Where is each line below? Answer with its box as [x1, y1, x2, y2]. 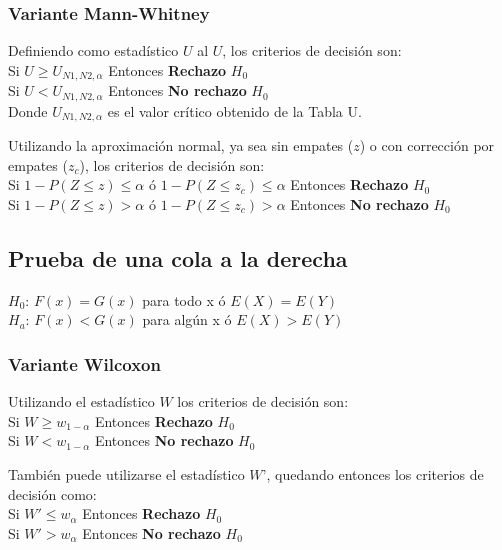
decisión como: [8, 483, 97, 504]
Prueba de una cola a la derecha [8, 242, 348, 273]
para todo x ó [142, 289, 226, 310]
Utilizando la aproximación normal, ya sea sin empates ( [8, 135, 354, 156]
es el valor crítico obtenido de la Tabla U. [107, 100, 362, 121]
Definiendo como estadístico [8, 40, 179, 61]
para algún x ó [142, 309, 232, 330]
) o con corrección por [359, 135, 495, 156]
